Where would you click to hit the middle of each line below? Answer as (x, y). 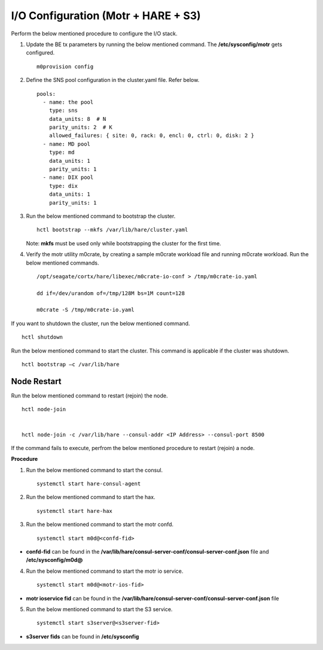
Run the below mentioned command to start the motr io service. (105, 571)
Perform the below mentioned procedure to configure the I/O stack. (94, 34)
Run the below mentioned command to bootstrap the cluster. (101, 216)
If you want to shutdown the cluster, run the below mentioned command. (100, 323)
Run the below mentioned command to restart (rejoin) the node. (89, 396)
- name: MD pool (67, 144)
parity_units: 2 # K (81, 127)
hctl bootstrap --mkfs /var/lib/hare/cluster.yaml (112, 230)
